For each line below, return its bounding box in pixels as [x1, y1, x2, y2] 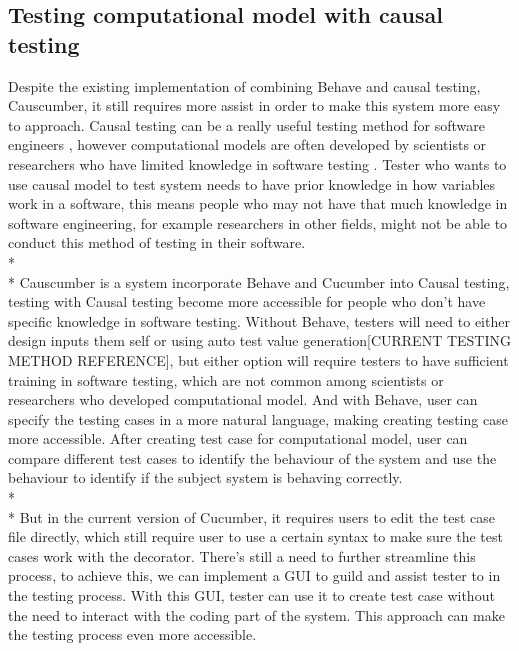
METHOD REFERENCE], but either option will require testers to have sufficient [8, 349, 509, 370]
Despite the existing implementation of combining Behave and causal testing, [8, 75, 481, 96]
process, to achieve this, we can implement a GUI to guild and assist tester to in [8, 565, 501, 586]
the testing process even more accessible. [8, 624, 257, 645]
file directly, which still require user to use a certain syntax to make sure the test [8, 526, 503, 547]
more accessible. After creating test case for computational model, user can [8, 428, 468, 449]
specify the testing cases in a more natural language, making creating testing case [8, 408, 508, 429]
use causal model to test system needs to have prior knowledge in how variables [8, 173, 496, 194]
